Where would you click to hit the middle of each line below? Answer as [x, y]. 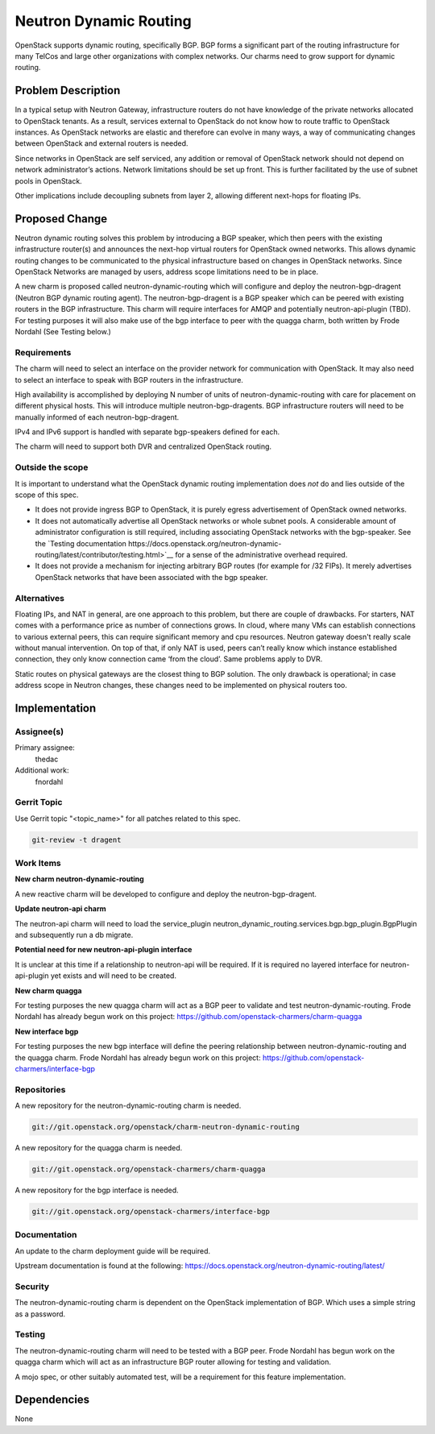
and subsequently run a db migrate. [74, 935]
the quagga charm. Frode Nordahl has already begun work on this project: [138, 1057]
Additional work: [42, 770]
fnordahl [49, 781]
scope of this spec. [47, 495]
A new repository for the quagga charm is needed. [99, 1148]
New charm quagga [48, 990]
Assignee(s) [39, 732]
